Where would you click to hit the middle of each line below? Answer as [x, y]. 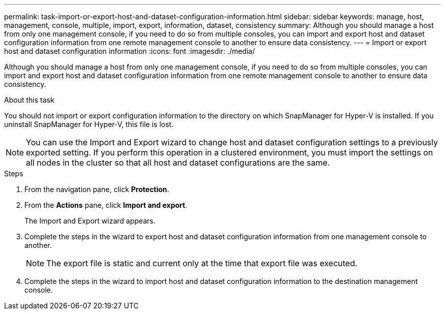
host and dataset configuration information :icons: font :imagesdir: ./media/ [130, 51]
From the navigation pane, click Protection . [97, 189]
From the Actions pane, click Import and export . [106, 205]
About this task [29, 100]
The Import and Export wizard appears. [90, 221]
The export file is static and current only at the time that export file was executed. [202, 263]
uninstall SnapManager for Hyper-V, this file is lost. [89, 124]
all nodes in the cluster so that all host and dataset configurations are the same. [178, 163]
